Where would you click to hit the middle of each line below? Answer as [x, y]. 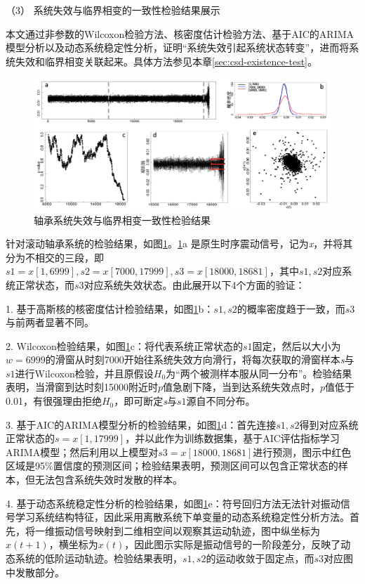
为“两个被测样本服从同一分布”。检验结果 [259, 373]
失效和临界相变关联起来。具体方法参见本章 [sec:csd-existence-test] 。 [166, 61]
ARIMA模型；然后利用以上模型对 [82, 452]
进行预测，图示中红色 [302, 452]
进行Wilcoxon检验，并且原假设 [84, 373]
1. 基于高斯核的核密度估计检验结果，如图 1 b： [110, 308]
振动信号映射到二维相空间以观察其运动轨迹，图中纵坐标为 [187, 530]
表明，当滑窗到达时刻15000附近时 [82, 387]
